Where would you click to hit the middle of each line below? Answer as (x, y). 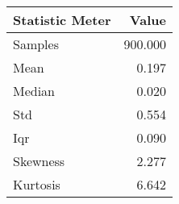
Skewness (39, 161)
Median (34, 91)
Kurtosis (37, 184)
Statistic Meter (62, 20)
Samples (36, 44)
